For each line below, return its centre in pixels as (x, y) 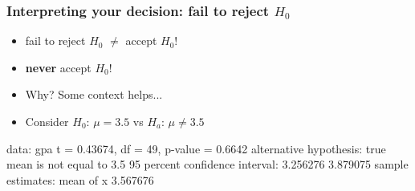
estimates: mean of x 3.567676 (80, 179)
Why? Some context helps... (94, 94)
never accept (58, 67)
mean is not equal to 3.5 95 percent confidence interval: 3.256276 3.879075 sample (207, 164)
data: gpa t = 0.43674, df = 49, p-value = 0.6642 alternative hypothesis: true (196, 148)
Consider (47, 121)
